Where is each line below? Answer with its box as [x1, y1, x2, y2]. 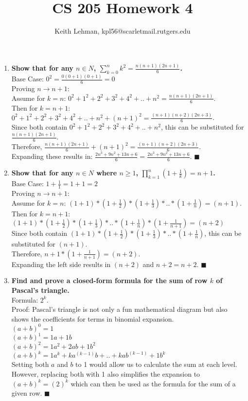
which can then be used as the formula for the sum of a [71, 378, 236, 388]
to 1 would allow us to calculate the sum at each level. [75, 359, 237, 369]
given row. [11, 388, 42, 398]
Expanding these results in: [11, 151, 93, 161]
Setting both [11, 359, 49, 369]
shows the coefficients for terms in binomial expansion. [11, 313, 174, 324]
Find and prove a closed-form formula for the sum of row [11, 275, 208, 286]
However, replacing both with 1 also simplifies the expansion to [11, 368, 200, 379]
